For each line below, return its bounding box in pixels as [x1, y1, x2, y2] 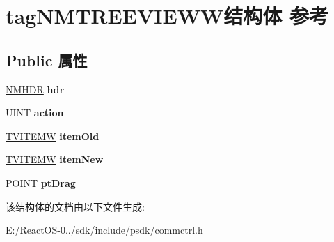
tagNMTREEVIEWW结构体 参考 [6, 1, 328, 30]
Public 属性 [6, 49, 88, 70]
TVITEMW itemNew [6, 152, 104, 167]
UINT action [6, 105, 64, 120]
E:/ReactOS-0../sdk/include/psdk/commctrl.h [6, 222, 203, 237]
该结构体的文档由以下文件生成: [6, 199, 145, 213]
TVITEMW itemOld [6, 128, 100, 143]
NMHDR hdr [6, 82, 65, 96]
